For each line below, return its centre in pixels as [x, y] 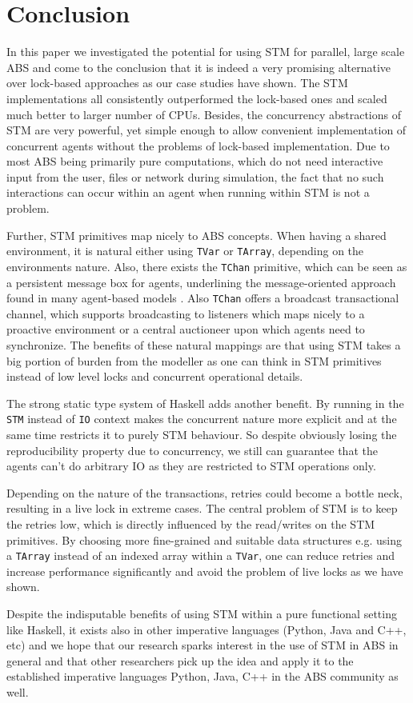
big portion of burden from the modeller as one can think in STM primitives [194, 360]
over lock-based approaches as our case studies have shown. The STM [177, 83]
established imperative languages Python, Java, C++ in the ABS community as [202, 676]
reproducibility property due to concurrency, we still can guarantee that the [192, 450]
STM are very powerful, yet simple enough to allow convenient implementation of [206, 130]
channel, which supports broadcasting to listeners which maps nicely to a [186, 313]
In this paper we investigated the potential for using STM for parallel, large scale [206, 52]
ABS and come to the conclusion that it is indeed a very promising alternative [199, 67]
